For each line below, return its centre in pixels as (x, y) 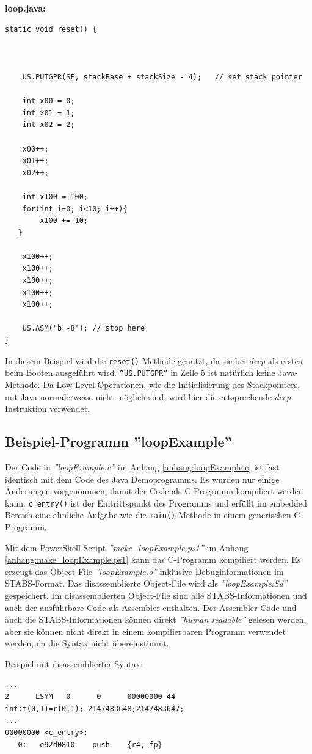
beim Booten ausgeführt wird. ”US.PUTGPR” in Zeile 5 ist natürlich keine (140, 372)
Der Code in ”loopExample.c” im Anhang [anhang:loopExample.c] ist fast (142, 467)
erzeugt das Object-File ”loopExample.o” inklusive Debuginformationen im (144, 571)
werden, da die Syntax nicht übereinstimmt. (87, 643)
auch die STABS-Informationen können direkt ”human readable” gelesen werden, (156, 619)
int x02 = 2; (49, 125)
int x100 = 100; (55, 196)
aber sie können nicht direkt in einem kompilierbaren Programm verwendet (145, 631)
